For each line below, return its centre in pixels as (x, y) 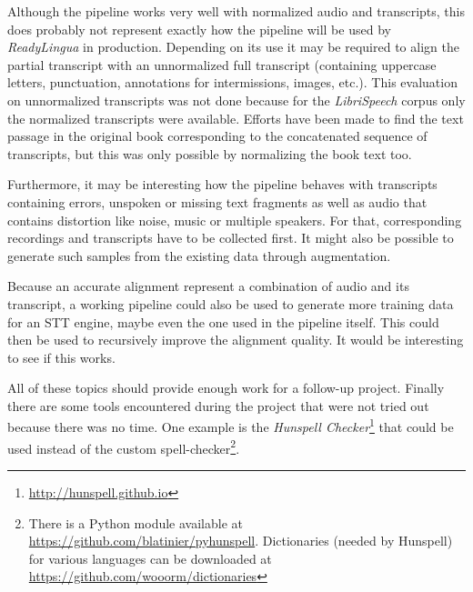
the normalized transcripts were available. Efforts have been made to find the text (236, 118)
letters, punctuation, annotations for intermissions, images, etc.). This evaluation (232, 82)
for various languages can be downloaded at (150, 558)
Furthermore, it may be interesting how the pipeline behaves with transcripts (222, 184)
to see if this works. (61, 357)
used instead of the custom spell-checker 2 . (124, 447)
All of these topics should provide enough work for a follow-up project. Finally (226, 388)
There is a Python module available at (136, 522)
